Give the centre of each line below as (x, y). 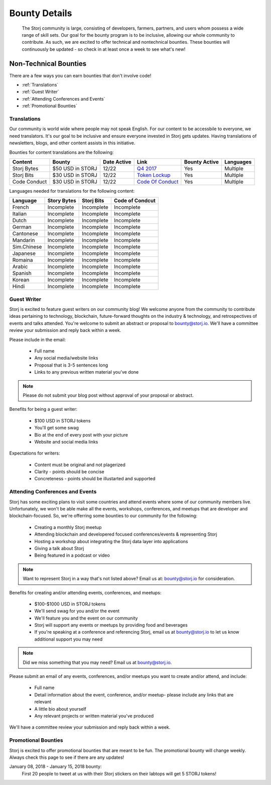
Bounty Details (41, 13)
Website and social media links (66, 442)
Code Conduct (30, 182)
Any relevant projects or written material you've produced (94, 716)
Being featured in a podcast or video (72, 555)
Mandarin (24, 240)
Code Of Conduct (158, 182)
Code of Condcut (134, 201)
